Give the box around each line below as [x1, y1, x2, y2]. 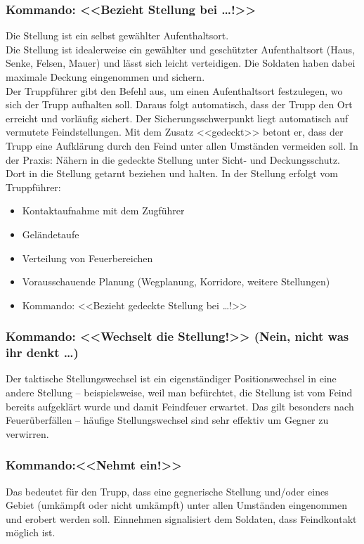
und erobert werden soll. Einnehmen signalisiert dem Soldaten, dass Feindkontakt [6, 511, 357, 526]
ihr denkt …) [6, 344, 79, 361]
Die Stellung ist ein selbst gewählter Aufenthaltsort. [6, 28, 229, 43]
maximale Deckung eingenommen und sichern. [6, 70, 205, 84]
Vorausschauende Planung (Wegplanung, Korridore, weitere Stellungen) [22, 274, 330, 289]
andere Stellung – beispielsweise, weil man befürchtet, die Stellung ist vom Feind [6, 385, 353, 400]
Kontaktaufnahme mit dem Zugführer [22, 203, 185, 218]
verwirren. [6, 426, 49, 441]
